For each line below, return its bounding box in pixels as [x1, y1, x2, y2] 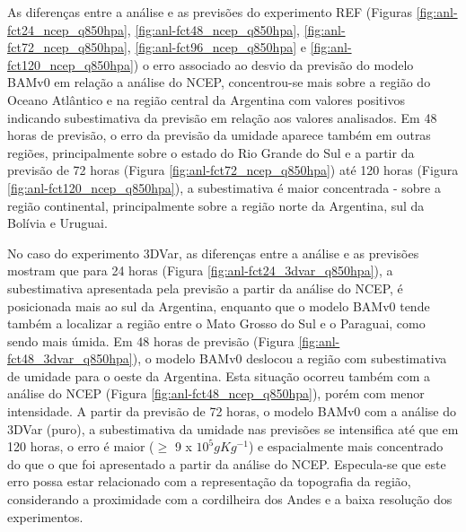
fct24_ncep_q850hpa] [7, 20, 127, 39]
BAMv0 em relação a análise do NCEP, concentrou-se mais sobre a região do [7, 73, 431, 92]
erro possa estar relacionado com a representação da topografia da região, [7, 472, 411, 491]
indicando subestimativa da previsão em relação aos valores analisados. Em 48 [7, 108, 437, 126]
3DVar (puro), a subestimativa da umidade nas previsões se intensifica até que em [7, 419, 459, 438]
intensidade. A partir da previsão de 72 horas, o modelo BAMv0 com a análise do [7, 402, 456, 421]
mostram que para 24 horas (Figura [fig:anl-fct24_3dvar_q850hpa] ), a [7, 261, 393, 280]
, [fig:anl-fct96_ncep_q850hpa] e [127, 38, 306, 57]
